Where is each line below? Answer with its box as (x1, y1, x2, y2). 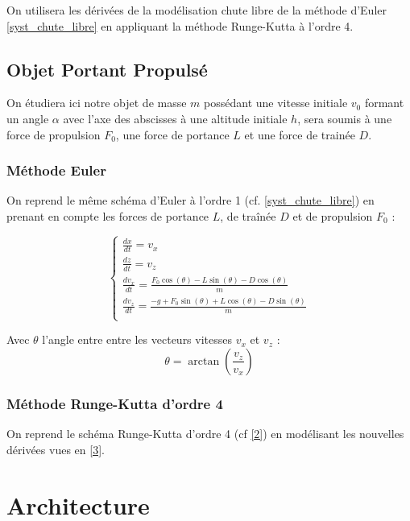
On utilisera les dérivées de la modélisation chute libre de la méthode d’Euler (6, 2, 387, 18)
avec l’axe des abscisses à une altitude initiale (63, 110, 288, 126)
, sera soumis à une (297, 110, 392, 126)
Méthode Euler (6, 160, 106, 180)
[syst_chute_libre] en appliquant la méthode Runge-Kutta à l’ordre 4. (6, 17, 354, 34)
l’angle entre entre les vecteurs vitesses (42, 331, 233, 348)
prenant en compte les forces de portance (6, 207, 209, 224)
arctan (188, 355, 220, 367)
